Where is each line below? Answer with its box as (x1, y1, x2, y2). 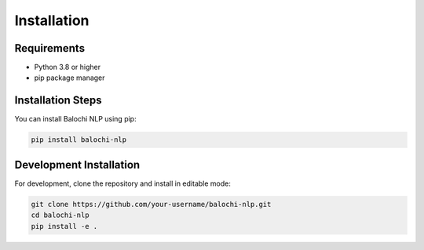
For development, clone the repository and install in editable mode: (14, 179, 231, 188)
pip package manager (34, 73, 105, 82)
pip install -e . (31, 222, 98, 230)
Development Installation (14, 158, 141, 172)
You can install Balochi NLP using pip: (14, 114, 137, 124)
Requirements (14, 42, 86, 55)
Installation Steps (14, 94, 102, 107)
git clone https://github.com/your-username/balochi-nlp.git (31, 200, 272, 208)
